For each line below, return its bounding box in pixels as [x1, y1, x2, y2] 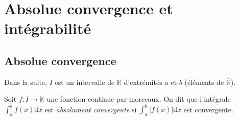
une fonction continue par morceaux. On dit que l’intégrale [46, 94, 231, 104]
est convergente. [183, 104, 233, 114]
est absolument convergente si [44, 104, 137, 114]
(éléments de [184, 76, 224, 87]
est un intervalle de [55, 76, 115, 87]
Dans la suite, [4, 76, 47, 87]
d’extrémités [124, 76, 162, 87]
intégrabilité [4, 18, 91, 39]
